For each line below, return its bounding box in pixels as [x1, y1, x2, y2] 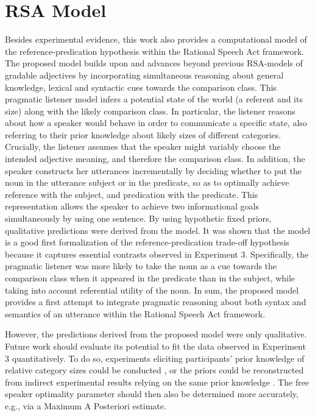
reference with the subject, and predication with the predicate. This [5, 188, 258, 200]
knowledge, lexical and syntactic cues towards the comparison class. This [5, 80, 277, 93]
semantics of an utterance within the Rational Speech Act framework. [5, 307, 266, 320]
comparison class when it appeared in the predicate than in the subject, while [5, 272, 296, 284]
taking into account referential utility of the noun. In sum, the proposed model [5, 283, 299, 296]
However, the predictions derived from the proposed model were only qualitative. [5, 328, 307, 340]
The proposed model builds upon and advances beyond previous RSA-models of [5, 57, 303, 69]
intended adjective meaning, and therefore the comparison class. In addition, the [5, 152, 305, 165]
